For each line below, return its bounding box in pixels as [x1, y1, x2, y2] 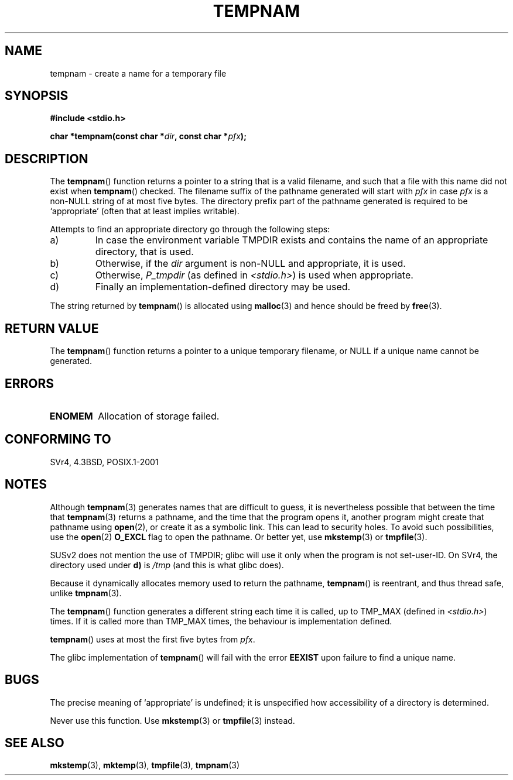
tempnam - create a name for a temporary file [50, 68, 227, 78]
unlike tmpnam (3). [50, 587, 122, 598]
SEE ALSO [5, 735, 64, 750]
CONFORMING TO [5, 432, 111, 447]
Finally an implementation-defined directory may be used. [95, 281, 351, 293]
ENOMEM [49, 410, 93, 422]
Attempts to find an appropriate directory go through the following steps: [50, 224, 330, 235]
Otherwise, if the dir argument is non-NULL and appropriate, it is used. [95, 257, 406, 270]
